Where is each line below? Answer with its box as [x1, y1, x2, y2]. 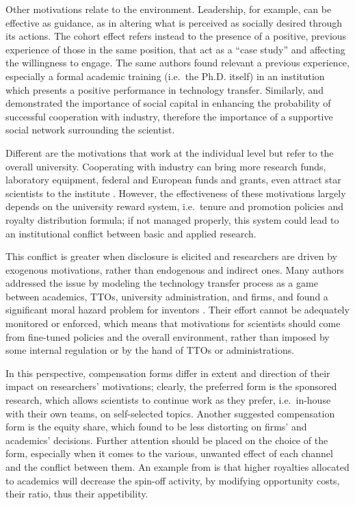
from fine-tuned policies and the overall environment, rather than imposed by [5, 329, 330, 344]
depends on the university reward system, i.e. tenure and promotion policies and [5, 199, 344, 213]
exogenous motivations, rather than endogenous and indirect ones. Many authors [5, 262, 344, 276]
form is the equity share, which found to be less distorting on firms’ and [5, 419, 307, 434]
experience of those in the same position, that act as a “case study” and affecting [5, 42, 345, 56]
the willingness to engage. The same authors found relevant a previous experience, [5, 55, 350, 70]
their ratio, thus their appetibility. [5, 487, 148, 501]
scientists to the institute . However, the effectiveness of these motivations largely [5, 185, 346, 200]
